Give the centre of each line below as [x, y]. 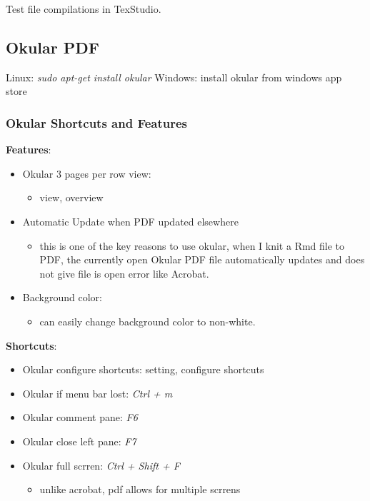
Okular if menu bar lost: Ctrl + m [97, 393]
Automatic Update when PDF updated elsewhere [130, 221]
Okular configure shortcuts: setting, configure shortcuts [143, 369]
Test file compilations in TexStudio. [84, 9]
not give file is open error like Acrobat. [124, 273]
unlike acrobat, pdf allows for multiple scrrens [140, 489]
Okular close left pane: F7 [79, 441]
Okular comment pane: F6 [80, 417]
